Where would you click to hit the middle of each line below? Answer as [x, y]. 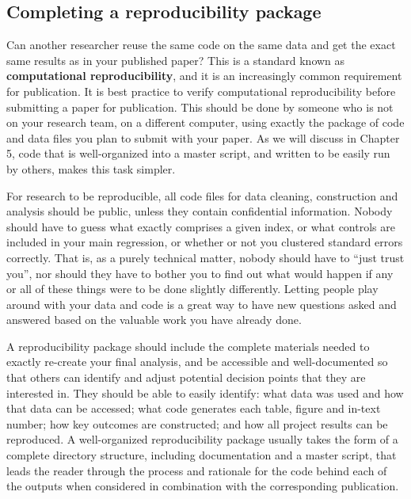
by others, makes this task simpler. [91, 168]
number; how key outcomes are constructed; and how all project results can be [197, 423]
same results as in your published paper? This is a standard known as [176, 60]
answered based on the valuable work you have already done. [154, 320]
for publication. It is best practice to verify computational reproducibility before [201, 91]
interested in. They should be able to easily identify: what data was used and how [205, 392]
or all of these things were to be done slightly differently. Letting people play [192, 289]
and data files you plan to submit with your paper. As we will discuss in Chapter [203, 137]
